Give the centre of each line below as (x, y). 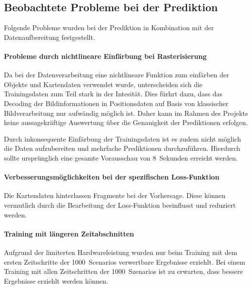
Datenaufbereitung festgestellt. (50, 37)
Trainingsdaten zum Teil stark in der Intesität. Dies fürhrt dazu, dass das (113, 94)
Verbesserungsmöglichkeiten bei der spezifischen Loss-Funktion (112, 177)
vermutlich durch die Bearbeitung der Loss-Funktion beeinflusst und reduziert (120, 205)
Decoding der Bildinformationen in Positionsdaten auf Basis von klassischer (116, 103)
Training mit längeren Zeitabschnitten (69, 233)
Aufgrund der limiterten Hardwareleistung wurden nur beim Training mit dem (121, 252)
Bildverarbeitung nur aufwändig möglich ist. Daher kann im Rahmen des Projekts (126, 113)
